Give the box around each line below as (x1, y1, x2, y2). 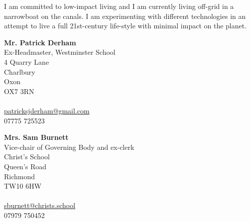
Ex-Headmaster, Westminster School (4, 47, 116, 57)
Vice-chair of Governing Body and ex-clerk (4, 141, 134, 152)
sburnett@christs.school (4, 200, 76, 211)
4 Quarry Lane (4, 56, 49, 67)
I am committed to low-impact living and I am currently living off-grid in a (4, 1, 234, 11)
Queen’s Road (4, 161, 47, 171)
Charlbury (4, 66, 35, 77)
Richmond (4, 171, 35, 181)
